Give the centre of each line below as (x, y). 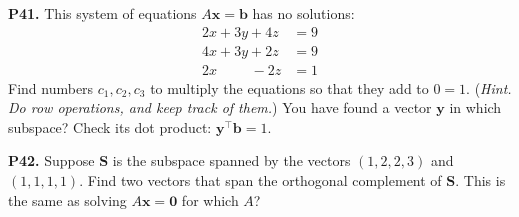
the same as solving (67, 199)
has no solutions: (303, 13)
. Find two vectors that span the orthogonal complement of (260, 180)
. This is (480, 180)
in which (475, 107)
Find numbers (51, 87)
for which (210, 199)
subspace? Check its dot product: (110, 126)
